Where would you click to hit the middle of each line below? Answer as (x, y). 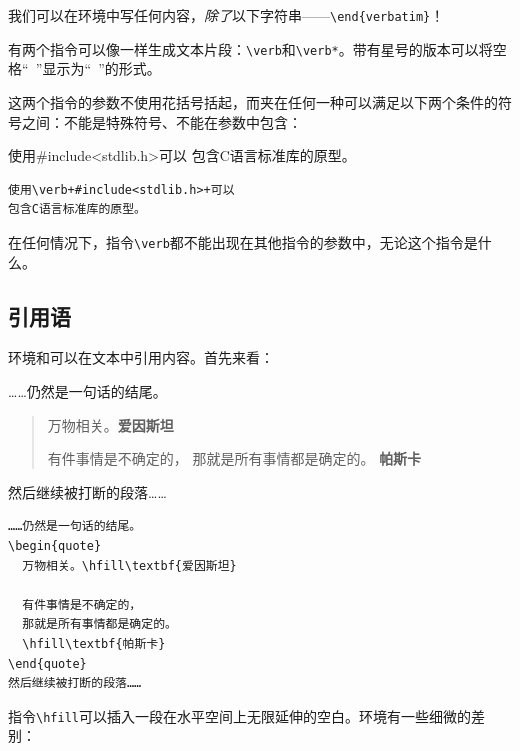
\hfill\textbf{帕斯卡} (94, 643)
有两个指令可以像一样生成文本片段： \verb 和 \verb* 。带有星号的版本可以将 (250, 48)
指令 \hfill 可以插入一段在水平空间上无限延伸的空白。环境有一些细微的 (239, 715)
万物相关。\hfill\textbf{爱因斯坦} (129, 565)
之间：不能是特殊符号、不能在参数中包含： (161, 121)
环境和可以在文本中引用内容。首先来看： (141, 357)
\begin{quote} (55, 545)
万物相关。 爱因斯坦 (110, 424)
